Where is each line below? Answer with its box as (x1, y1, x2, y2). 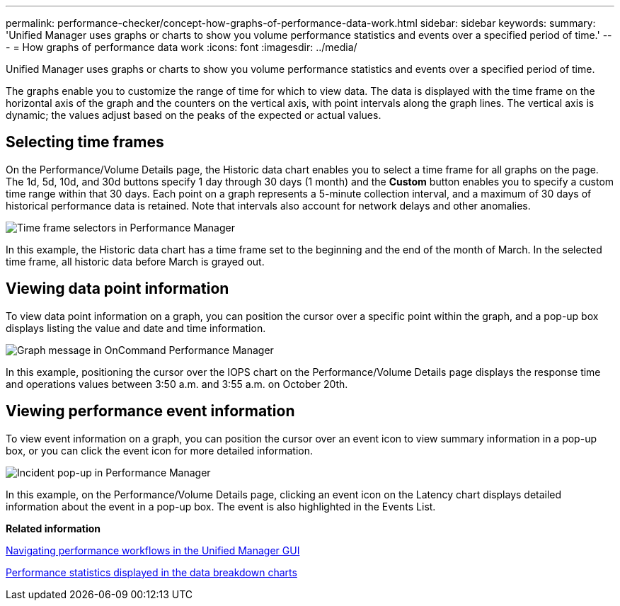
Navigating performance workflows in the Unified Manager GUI (6, 544, 300, 556)
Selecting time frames (6, 133, 164, 151)
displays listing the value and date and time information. (6, 321, 266, 334)
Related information (6, 522, 101, 534)
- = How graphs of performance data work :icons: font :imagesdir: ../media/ (6, 41, 357, 53)
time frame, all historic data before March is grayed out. (6, 255, 265, 268)
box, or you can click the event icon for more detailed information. (6, 444, 314, 457)
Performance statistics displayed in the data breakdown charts (6, 566, 297, 578)
